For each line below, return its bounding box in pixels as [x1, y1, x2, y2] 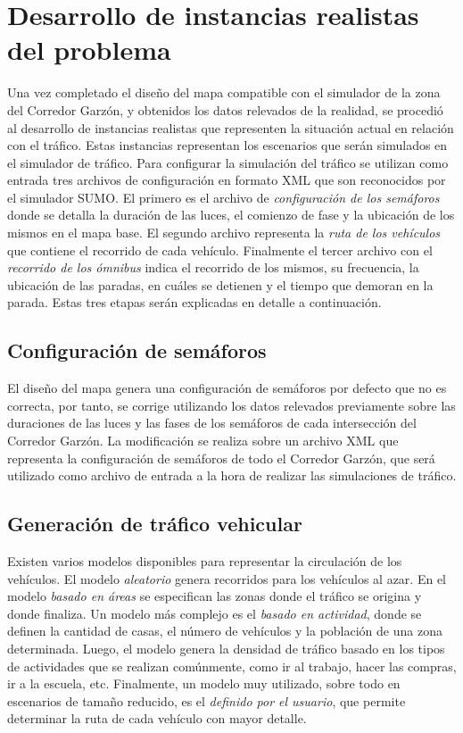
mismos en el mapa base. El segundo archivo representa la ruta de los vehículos [7, 223, 441, 242]
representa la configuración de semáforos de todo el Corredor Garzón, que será [7, 448, 435, 467]
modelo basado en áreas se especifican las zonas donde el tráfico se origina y [7, 587, 422, 605]
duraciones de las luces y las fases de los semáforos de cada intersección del [7, 413, 417, 432]
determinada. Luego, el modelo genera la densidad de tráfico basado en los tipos [7, 638, 445, 657]
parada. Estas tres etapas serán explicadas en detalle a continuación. [7, 293, 382, 312]
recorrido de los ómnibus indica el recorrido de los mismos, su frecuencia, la [7, 258, 419, 277]
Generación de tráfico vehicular [7, 510, 302, 537]
